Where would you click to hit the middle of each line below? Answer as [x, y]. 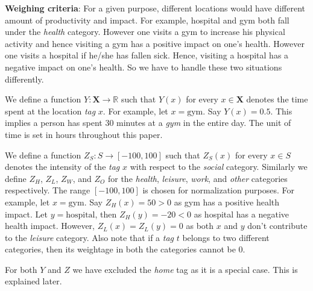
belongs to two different [226, 237]
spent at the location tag [50, 111]
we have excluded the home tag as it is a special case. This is [185, 269]
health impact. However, [50, 226]
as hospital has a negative [242, 214]
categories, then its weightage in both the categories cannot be [120, 249]
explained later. [33, 281]
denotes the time [277, 99]
